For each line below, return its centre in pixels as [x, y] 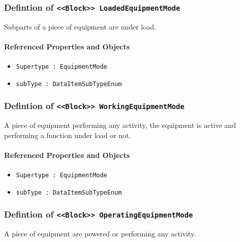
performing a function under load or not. [68, 135]
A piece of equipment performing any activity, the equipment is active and [120, 125]
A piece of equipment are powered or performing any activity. [100, 234]
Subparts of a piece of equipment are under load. [80, 26]
